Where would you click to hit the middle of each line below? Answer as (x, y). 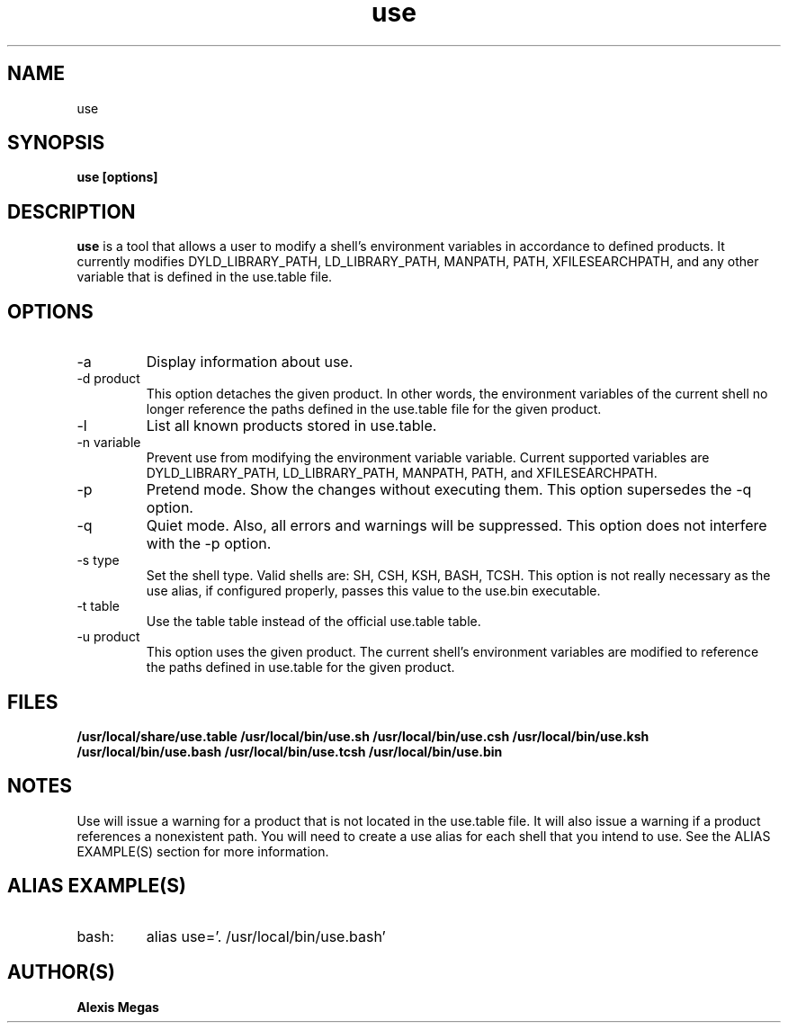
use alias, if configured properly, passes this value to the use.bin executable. (373, 591)
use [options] (117, 177)
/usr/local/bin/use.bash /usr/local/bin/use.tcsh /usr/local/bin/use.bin (290, 751)
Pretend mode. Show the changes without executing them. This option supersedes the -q (449, 490)
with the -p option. (209, 544)
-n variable (109, 443)
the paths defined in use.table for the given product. (300, 667)
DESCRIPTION (72, 211)
